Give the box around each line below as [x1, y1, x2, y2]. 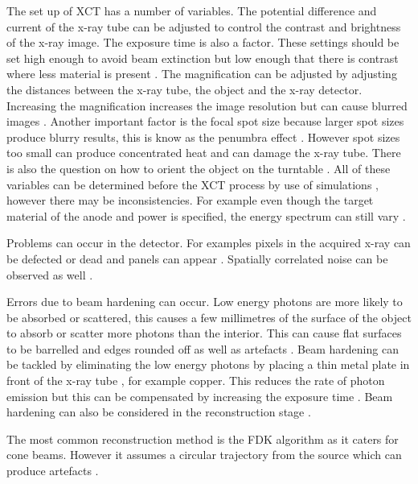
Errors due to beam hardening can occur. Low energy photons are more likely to [6, 293, 403, 310]
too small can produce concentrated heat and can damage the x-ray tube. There [6, 144, 401, 161]
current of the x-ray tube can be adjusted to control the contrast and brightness [6, 18, 401, 35]
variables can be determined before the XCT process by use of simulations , [6, 176, 379, 192]
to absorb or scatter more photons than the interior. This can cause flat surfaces [6, 325, 402, 341]
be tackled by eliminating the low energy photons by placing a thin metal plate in [6, 356, 410, 373]
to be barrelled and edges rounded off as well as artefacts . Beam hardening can [6, 340, 399, 357]
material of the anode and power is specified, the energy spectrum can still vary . [6, 207, 406, 224]
